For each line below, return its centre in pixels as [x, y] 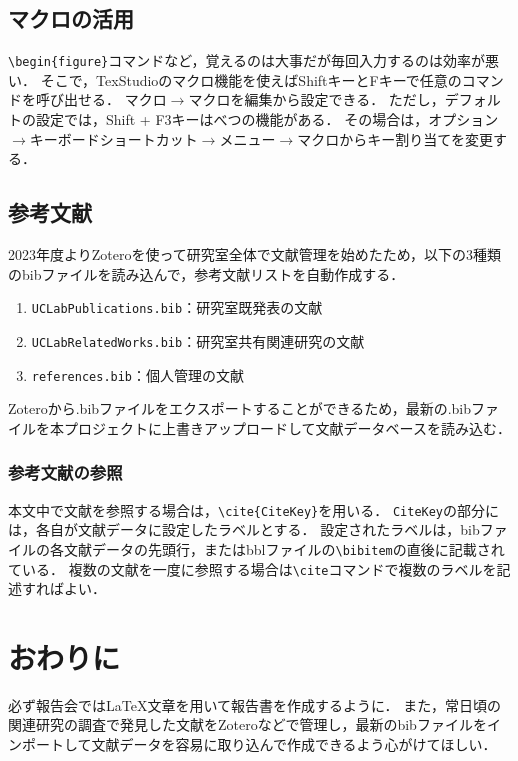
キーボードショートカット [113, 138]
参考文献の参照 [65, 472]
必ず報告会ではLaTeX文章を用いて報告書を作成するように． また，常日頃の [254, 704]
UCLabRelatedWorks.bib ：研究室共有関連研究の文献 [198, 340]
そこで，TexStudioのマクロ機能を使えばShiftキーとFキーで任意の [251, 79]
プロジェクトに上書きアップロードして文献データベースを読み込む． [287, 427]
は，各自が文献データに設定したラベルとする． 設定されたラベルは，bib [244, 529]
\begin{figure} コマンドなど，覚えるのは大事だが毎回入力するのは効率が [247, 60]
